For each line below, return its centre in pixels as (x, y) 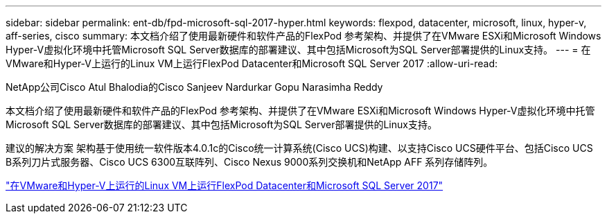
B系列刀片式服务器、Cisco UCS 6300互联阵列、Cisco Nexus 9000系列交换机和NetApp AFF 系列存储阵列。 (249, 162)
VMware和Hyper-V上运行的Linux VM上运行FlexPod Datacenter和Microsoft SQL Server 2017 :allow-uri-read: (252, 63)
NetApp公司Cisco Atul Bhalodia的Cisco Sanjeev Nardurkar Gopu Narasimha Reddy (194, 87)
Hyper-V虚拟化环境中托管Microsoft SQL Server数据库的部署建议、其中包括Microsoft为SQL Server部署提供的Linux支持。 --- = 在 (298, 50)
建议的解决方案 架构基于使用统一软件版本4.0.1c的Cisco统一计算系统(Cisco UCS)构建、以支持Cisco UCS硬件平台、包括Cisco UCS (299, 148)
